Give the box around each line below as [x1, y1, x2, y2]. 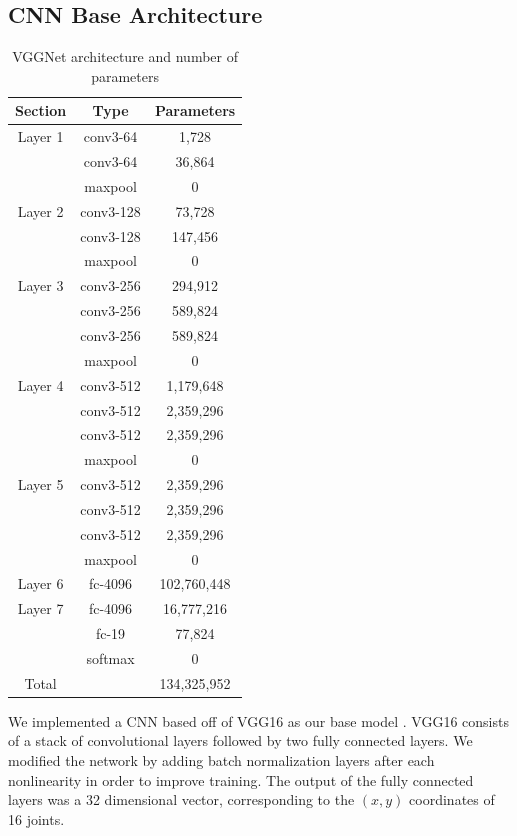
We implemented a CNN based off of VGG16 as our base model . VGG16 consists [8, 710, 509, 731]
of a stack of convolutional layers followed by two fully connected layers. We [8, 730, 473, 751]
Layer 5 [17, 474, 64, 495]
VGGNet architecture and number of [12, 46, 239, 67]
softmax [86, 647, 135, 668]
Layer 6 [17, 573, 64, 594]
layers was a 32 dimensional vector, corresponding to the [8, 789, 355, 810]
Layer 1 [17, 126, 64, 147]
